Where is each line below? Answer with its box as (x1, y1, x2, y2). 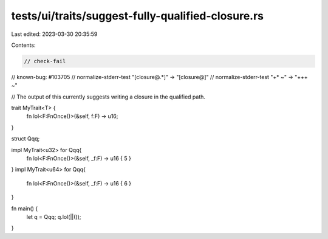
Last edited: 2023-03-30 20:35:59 (11, 30, 98, 38)
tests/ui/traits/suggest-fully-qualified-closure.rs (11, 9, 264, 23)
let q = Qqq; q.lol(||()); (26, 213, 81, 220)
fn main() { (11, 204, 38, 212)
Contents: (11, 41, 36, 49)
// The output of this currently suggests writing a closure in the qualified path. (11, 93, 206, 100)
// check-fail (24, 58, 66, 64)
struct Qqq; (11, 135, 40, 142)
